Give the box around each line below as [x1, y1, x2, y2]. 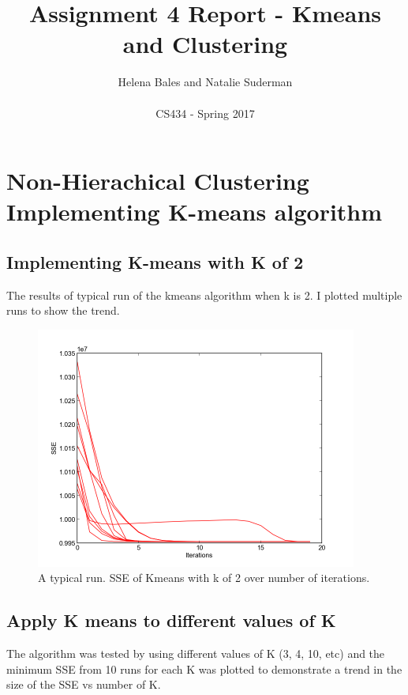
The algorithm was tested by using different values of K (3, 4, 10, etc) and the [6, 645, 385, 662]
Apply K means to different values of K [6, 608, 336, 633]
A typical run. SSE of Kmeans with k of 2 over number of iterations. [38, 569, 370, 586]
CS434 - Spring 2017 [155, 104, 255, 121]
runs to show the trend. [6, 302, 120, 319]
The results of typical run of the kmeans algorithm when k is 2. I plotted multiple [6, 286, 402, 303]
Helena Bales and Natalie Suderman [118, 74, 293, 90]
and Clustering [122, 28, 288, 60]
